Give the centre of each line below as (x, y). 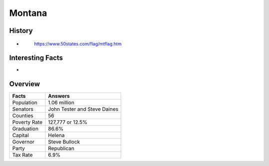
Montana (28, 13)
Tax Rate (22, 155)
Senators (23, 109)
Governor (23, 142)
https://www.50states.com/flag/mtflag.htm (78, 44)
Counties (23, 116)
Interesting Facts (36, 58)
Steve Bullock (64, 142)
